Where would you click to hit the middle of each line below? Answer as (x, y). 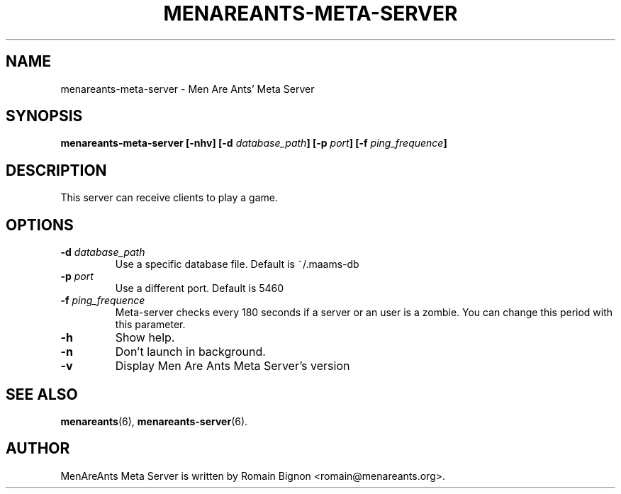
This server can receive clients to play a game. (169, 198)
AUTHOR (38, 449)
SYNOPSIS (44, 116)
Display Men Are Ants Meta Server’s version (233, 366)
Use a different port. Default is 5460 (200, 288)
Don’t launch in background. (190, 352)
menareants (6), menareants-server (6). (154, 421)
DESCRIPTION (56, 170)
